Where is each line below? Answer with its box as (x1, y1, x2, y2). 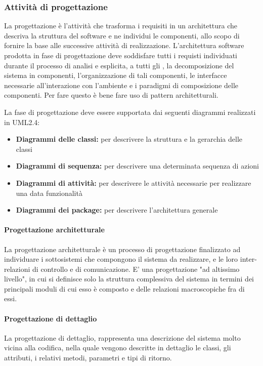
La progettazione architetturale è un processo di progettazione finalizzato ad (4, 243, 241, 254)
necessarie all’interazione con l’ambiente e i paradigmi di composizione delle (4, 79, 239, 90)
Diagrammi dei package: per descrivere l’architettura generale (16, 205, 218, 215)
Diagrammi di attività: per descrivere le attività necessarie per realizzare (16, 177, 251, 188)
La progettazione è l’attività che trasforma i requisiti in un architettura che (4, 20, 238, 31)
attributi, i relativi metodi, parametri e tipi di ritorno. (4, 352, 172, 363)
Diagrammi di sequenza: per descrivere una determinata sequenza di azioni (16, 160, 259, 171)
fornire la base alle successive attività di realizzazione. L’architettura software (4, 40, 244, 51)
